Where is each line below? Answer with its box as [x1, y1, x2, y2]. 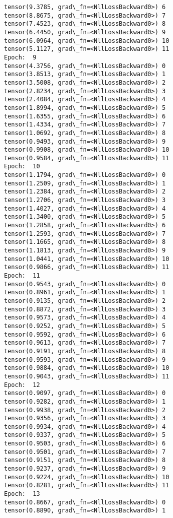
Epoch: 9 [4, 53, 37, 61]
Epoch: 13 [4, 490, 40, 498]
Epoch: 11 [4, 272, 40, 279]
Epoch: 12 [4, 381, 40, 388]
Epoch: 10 [4, 163, 40, 170]
